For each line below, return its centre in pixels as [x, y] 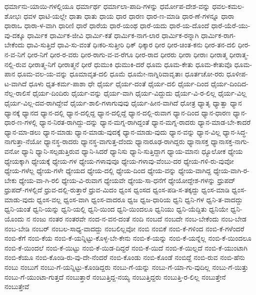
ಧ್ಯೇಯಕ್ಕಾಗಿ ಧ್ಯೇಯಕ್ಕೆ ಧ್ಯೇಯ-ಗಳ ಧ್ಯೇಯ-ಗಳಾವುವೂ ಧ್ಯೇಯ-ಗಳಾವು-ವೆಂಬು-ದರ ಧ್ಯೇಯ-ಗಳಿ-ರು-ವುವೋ [119, 161]
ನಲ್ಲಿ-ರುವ [15, 64]
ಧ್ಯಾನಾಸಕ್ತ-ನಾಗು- [230, 141]
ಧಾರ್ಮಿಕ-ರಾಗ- [218, 35]
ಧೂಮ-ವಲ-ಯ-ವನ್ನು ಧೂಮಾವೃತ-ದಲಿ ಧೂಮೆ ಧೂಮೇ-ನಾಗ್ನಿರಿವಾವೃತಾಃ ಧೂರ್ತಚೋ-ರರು [121, 74]
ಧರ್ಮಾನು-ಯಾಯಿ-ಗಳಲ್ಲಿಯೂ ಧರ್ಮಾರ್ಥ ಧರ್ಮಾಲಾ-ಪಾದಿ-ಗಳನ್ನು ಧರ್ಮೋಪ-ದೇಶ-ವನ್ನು [107, 6]
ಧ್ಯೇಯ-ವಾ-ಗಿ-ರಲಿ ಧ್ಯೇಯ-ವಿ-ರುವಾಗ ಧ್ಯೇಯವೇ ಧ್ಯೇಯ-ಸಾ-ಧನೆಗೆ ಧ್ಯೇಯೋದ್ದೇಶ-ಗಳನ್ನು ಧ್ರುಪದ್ [127, 180]
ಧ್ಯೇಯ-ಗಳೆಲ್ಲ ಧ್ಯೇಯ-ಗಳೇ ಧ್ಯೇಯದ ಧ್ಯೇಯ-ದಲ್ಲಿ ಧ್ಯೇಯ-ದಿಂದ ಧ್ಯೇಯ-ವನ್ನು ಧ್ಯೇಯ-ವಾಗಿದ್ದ [108, 170]
